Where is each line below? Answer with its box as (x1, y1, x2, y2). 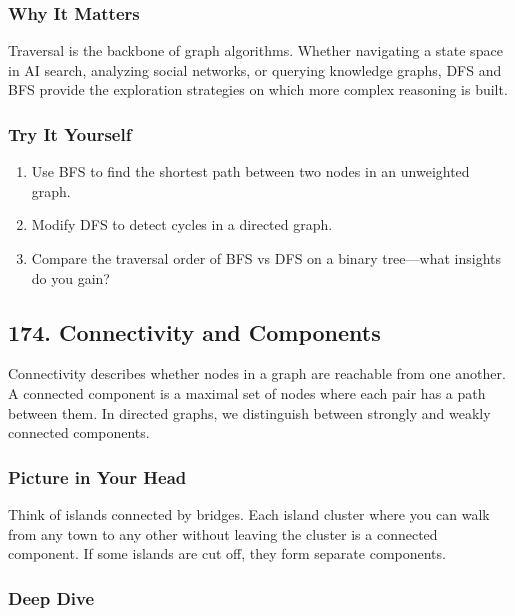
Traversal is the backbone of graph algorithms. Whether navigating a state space (8, 40, 503, 61)
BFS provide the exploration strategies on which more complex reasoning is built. (8, 79, 508, 100)
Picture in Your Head (8, 464, 187, 489)
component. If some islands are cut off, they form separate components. (8, 543, 446, 564)
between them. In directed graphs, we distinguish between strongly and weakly (8, 402, 491, 423)
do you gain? (31, 267, 110, 288)
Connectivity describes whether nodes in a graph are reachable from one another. (8, 363, 506, 384)
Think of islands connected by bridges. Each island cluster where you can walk (8, 503, 490, 524)
